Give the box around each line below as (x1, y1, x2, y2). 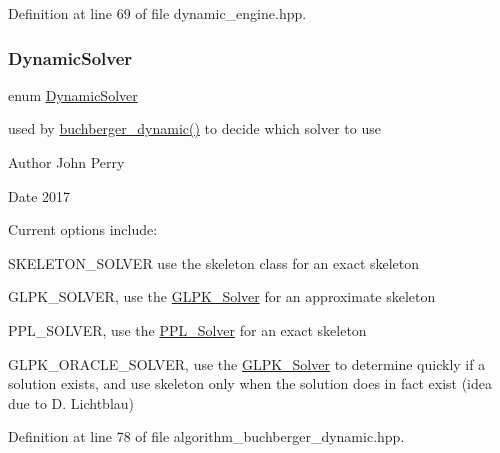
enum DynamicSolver (8, 84, 138, 105)
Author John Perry (8, 152, 125, 172)
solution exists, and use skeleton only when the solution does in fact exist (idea (8, 373, 492, 394)
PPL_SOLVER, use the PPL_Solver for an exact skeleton (8, 319, 367, 340)
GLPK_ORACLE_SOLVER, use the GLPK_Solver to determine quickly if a (8, 353, 486, 374)
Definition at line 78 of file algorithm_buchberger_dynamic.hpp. (8, 426, 405, 447)
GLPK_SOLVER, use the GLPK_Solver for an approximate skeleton (8, 286, 436, 307)
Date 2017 (8, 185, 71, 206)
